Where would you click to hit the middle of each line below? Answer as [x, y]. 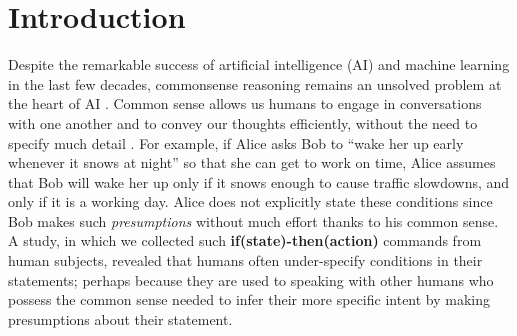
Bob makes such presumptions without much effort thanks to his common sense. [253, 220]
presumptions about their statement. [120, 318]
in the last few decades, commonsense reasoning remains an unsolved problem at [255, 83]
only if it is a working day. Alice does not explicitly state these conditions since [250, 201]
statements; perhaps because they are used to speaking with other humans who [251, 279]
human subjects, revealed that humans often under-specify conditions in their [245, 260]
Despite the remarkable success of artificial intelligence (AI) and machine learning [259, 64]
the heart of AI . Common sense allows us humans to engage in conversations [245, 103]
